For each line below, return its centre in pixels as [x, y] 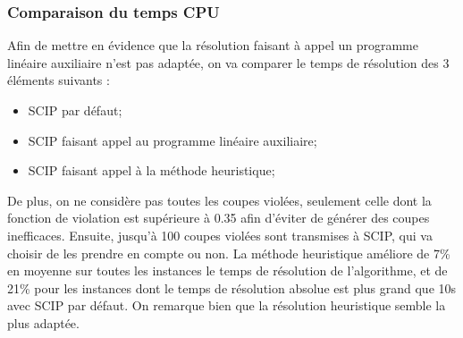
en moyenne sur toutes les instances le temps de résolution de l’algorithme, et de [227, 270]
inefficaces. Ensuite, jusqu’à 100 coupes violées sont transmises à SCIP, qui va [220, 235]
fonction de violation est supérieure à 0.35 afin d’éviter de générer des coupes [219, 218]
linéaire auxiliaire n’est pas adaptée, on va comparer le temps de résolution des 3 [228, 62]
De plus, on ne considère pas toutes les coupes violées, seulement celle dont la [219, 200]
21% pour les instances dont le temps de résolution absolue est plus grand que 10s [232, 287]
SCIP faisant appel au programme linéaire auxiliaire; [173, 140]
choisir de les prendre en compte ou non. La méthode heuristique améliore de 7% [229, 253]
